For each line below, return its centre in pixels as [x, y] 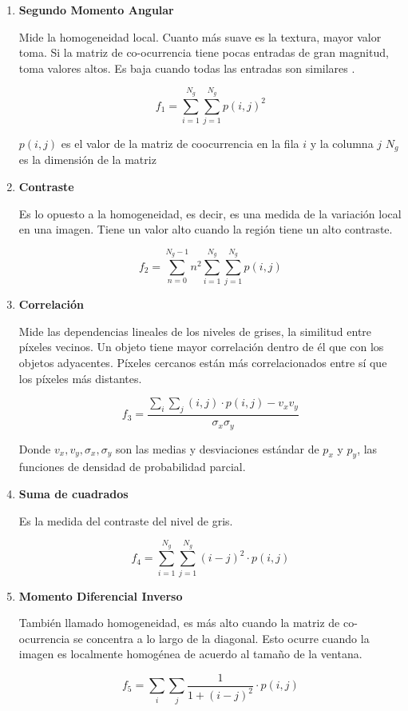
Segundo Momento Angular [96, 10]
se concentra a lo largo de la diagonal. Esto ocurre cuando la [221, 638]
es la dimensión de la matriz [87, 160]
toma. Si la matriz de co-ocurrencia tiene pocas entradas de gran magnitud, [204, 52]
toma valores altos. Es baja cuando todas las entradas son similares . [187, 68]
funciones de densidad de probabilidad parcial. [132, 467]
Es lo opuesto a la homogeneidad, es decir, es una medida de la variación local [210, 213]
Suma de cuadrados [73, 493]
